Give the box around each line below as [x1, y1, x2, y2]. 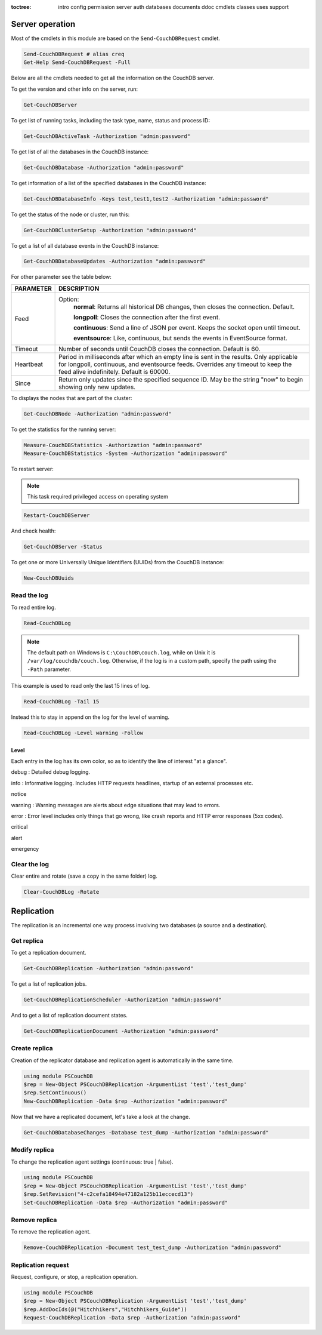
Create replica [11, 1044, 53, 1053]
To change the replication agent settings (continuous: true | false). [11, 1158, 174, 1165]
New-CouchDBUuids [23, 574, 75, 582]
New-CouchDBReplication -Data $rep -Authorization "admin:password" [23, 1097, 228, 1105]
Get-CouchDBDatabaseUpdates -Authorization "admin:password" [23, 258, 206, 265]
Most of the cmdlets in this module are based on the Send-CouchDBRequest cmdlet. [11, 35, 221, 42]
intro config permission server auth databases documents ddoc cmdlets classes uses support [58, 4, 289, 10]
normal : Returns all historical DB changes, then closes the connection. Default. [73, 302, 295, 310]
